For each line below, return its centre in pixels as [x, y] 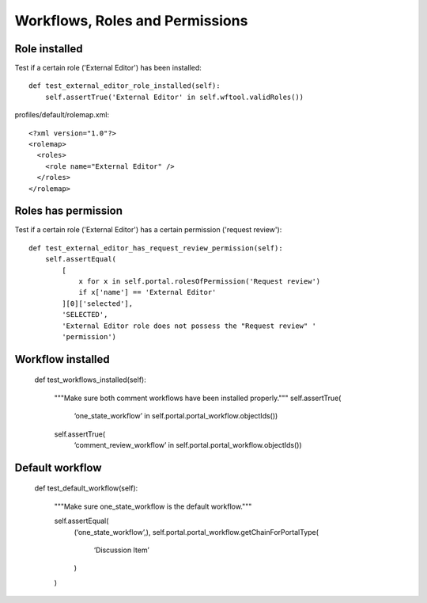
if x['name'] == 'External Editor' [147, 292]
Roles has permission [68, 211]
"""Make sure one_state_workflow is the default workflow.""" [153, 506]
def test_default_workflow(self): [86, 488]
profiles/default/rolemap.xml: [62, 115]
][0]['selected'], [98, 303]
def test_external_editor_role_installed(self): [125, 86]
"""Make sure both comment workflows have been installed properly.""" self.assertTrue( [198, 398]
